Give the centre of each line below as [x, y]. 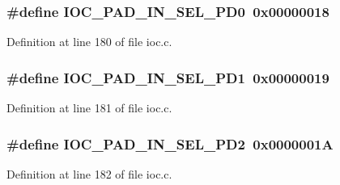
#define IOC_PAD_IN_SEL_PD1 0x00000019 [168, 77]
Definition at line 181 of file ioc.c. [89, 108]
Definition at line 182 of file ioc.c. [89, 173]
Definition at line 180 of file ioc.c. [89, 42]
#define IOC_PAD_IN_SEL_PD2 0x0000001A [170, 143]
